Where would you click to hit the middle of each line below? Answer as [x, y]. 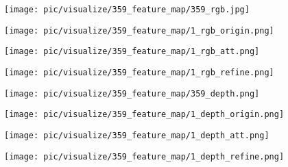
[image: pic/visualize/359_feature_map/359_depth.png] [132, 93]
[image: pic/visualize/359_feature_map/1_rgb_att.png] [132, 52]
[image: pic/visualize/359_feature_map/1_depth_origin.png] [144, 115]
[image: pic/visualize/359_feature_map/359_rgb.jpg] [127, 10]
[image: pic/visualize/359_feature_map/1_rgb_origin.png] [139, 30]
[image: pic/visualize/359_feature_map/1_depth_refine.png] [144, 156]
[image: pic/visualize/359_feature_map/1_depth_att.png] [137, 135]
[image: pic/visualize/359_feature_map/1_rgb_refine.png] [139, 72]
